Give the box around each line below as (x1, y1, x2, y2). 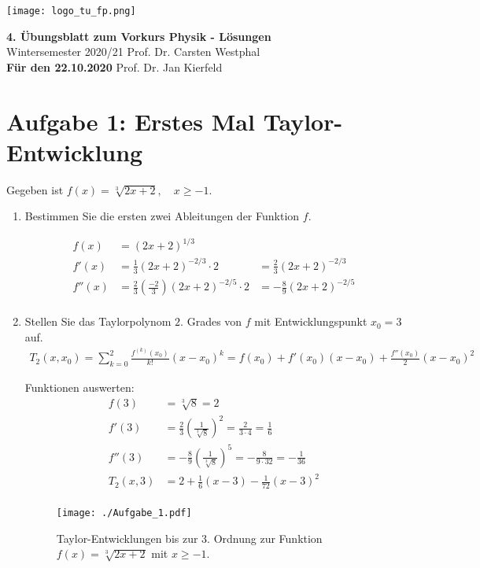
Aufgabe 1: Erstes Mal (6, 105, 255, 137)
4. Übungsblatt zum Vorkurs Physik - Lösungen (6, 28, 271, 44)
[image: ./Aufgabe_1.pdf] (56, 507, 192, 518)
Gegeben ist (6, 181, 64, 197)
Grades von (186, 313, 242, 330)
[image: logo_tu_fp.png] (6, 6, 136, 17)
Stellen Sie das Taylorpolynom (24, 313, 172, 330)
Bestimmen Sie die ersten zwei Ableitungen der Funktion (24, 208, 300, 224)
